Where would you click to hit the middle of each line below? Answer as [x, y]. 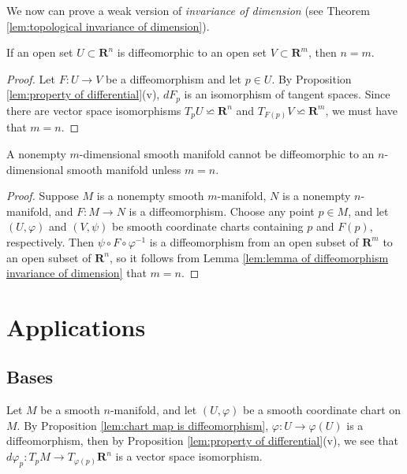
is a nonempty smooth [150, 196]
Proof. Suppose [43, 196]
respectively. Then [50, 241]
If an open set [40, 52]
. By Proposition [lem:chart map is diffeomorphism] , [143, 425]
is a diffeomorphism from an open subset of [254, 241]
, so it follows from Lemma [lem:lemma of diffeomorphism [249, 257]
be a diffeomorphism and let [174, 78]
